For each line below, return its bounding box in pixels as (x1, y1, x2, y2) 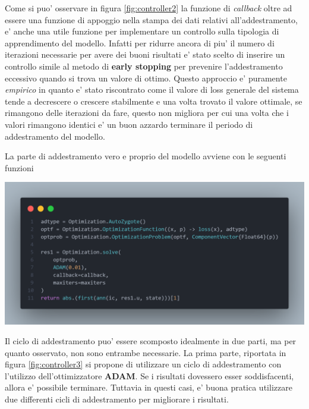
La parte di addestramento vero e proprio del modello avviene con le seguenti (5, 150, 286, 162)
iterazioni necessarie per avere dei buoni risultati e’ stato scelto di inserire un (5, 48, 285, 61)
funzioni (5, 161, 34, 174)
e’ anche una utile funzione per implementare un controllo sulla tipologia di (5, 25, 279, 37)
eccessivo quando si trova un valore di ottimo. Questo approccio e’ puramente (5, 71, 287, 84)
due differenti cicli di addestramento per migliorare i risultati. (5, 393, 229, 405)
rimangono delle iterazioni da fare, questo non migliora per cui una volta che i (5, 106, 289, 119)
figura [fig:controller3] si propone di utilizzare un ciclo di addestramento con (5, 358, 282, 370)
